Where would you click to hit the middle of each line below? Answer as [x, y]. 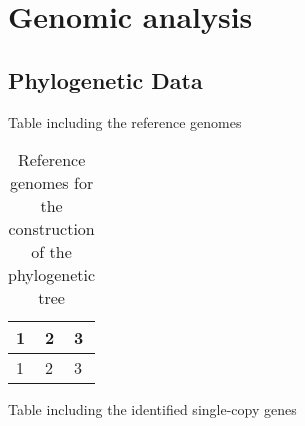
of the [51, 252]
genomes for [51, 183]
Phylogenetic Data [105, 79]
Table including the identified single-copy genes [152, 409]
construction [51, 229]
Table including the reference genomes [125, 121]
